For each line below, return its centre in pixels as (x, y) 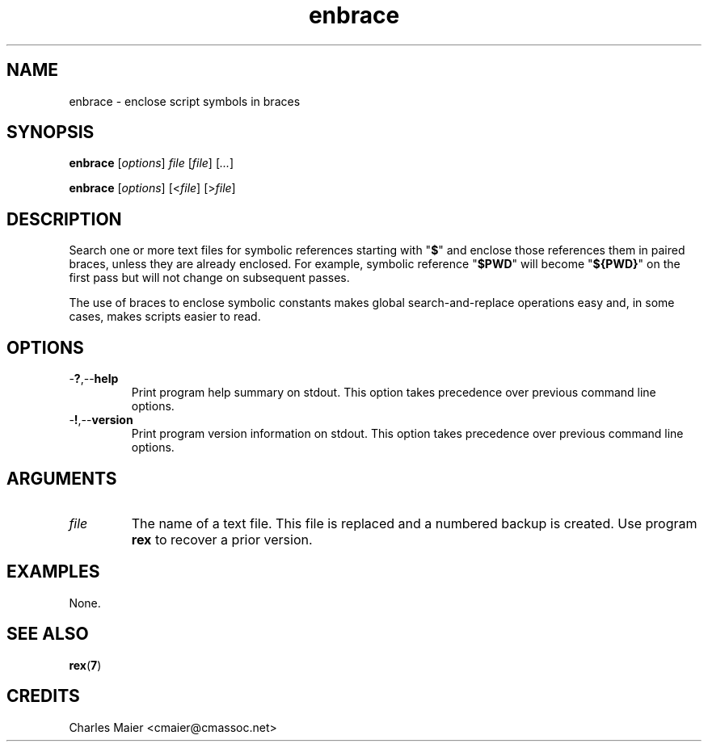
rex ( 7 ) (85, 665)
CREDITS (43, 696)
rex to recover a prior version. (222, 539)
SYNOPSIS (51, 132)
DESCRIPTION (64, 219)
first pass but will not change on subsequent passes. (209, 278)
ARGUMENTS (62, 478)
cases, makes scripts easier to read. (165, 317)
